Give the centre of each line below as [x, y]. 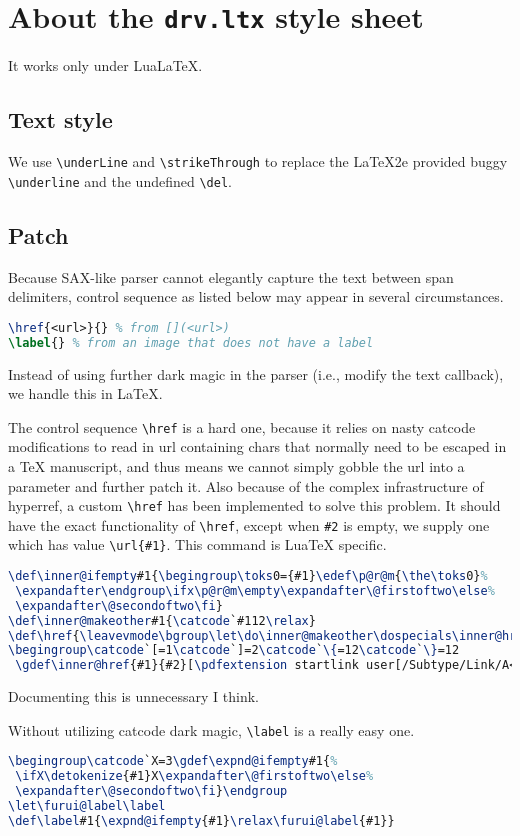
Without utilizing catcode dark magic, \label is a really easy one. [211, 729]
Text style [60, 119]
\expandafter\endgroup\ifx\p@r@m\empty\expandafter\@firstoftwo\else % [255, 590]
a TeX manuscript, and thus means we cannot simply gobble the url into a [236, 465]
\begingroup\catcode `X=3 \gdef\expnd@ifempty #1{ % [173, 761]
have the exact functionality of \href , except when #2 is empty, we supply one [249, 524]
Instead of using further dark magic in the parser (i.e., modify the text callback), [256, 373]
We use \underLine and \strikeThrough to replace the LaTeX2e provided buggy [258, 161]
